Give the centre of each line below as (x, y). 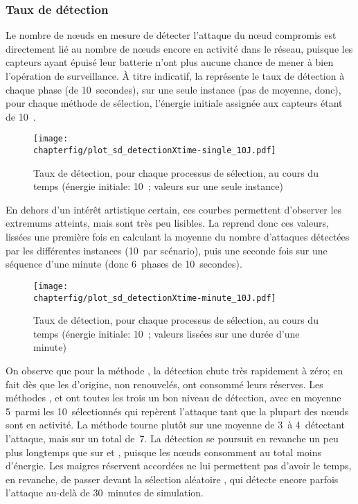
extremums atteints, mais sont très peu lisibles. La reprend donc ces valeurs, (167, 223)
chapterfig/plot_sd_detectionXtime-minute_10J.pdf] (155, 298)
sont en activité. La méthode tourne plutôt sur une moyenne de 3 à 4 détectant (176, 425)
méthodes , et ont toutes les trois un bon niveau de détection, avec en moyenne (173, 398)
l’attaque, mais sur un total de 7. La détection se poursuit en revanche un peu (172, 438)
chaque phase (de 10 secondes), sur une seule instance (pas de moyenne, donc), (173, 89)
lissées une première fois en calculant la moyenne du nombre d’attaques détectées (178, 237)
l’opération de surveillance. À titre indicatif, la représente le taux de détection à (175, 76)
